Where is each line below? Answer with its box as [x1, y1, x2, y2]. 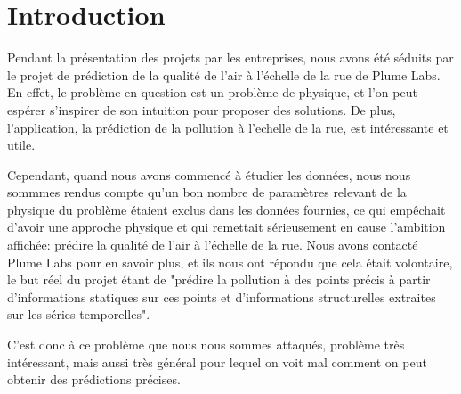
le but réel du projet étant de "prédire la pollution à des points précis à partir [7, 270, 431, 289]
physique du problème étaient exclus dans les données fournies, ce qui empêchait [7, 200, 446, 218]
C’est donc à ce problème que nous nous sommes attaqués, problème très [7, 335, 405, 354]
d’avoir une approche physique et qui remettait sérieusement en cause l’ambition [7, 218, 446, 236]
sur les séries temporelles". [7, 305, 150, 324]
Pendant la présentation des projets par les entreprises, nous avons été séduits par [7, 48, 454, 67]
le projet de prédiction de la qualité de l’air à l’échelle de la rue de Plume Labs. [7, 65, 441, 84]
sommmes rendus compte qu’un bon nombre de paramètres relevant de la [7, 183, 407, 201]
